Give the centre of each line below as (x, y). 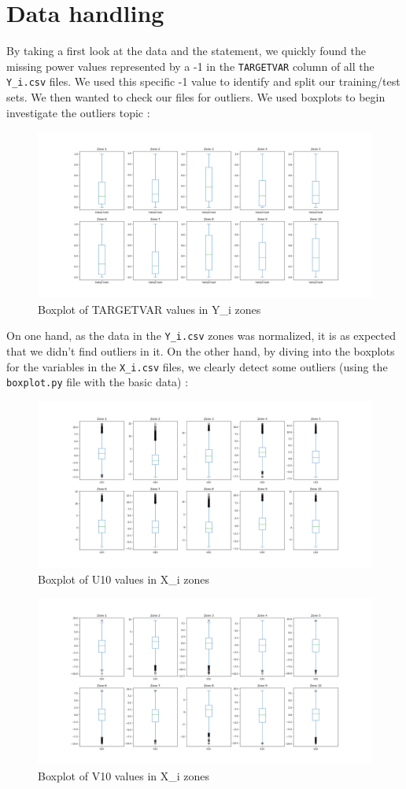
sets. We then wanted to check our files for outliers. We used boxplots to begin (196, 97)
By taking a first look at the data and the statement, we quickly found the (186, 51)
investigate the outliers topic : (78, 112)
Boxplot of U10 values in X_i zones (124, 579)
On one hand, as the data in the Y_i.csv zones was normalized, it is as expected (201, 336)
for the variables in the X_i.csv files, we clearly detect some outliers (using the (197, 366)
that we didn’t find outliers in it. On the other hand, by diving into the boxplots (201, 351)
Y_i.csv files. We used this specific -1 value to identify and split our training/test (203, 81)
